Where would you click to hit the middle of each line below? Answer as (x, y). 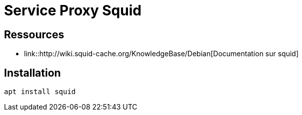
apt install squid (40, 92)
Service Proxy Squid (73, 10)
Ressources (34, 34)
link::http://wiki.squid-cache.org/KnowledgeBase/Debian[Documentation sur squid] (161, 54)
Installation (32, 73)
